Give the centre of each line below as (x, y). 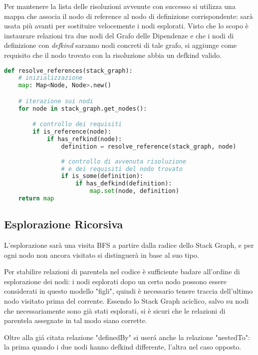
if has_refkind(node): (84, 139)
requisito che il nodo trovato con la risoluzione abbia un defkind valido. (113, 55)
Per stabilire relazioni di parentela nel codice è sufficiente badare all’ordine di (122, 271)
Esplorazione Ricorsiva (64, 224)
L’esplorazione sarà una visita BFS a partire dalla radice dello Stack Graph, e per (129, 245)
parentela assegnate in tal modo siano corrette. (76, 320)
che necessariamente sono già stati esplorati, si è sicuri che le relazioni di (115, 310)
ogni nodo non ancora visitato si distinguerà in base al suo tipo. (102, 255)
